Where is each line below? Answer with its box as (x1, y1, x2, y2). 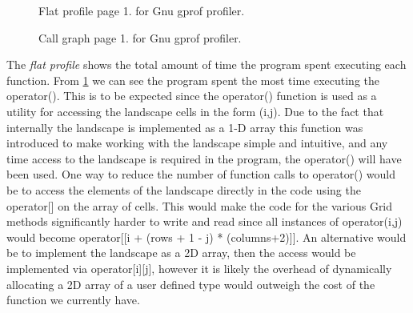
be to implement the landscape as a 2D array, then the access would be (6, 244, 356, 261)
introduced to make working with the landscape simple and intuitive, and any (6, 134, 388, 151)
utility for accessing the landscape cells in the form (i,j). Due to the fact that (6, 102, 384, 119)
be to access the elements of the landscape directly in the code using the (6, 181, 361, 198)
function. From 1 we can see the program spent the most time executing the (6, 71, 379, 88)
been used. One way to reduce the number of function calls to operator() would (6, 166, 396, 183)
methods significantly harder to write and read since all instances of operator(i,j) (6, 213, 403, 230)
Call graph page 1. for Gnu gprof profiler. (38, 29, 242, 46)
